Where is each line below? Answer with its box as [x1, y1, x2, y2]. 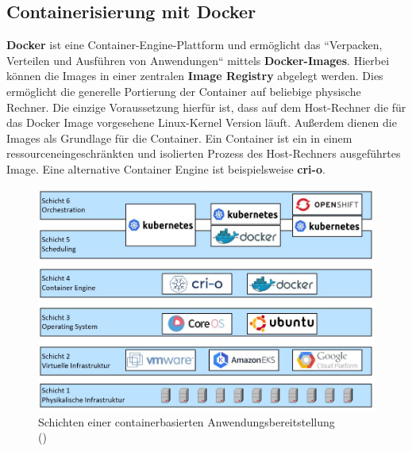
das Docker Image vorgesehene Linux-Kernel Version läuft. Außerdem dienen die [6, 114, 397, 131]
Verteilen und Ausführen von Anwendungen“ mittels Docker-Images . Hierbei [6, 52, 390, 68]
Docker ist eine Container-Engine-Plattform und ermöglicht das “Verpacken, [6, 36, 383, 53]
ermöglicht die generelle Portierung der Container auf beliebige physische [6, 82, 361, 99]
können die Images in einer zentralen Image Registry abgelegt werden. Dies [6, 67, 383, 84]
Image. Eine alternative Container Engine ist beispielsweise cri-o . [6, 160, 325, 177]
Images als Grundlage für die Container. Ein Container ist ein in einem [6, 129, 352, 146]
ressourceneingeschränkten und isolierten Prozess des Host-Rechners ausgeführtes [6, 145, 401, 162]
